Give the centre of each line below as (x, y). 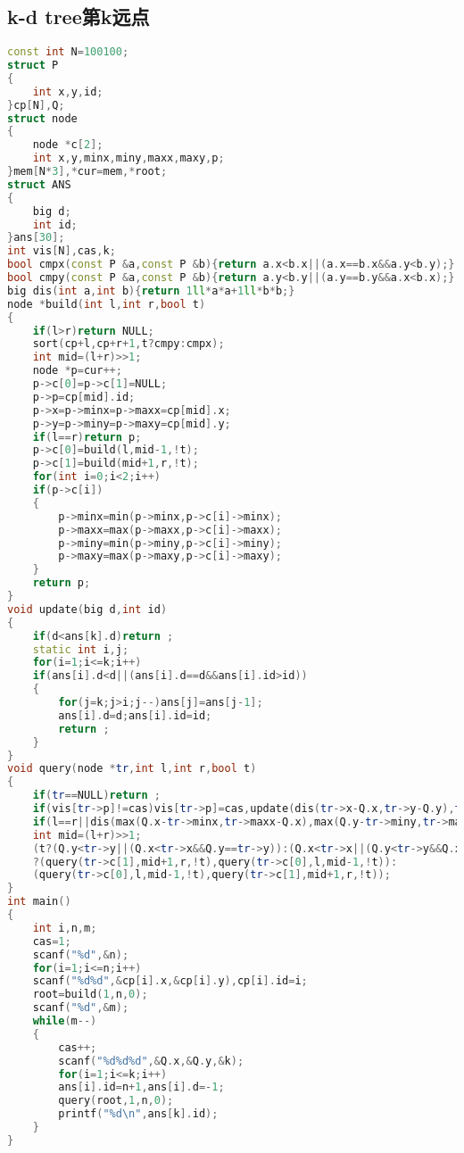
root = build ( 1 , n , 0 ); (90, 995)
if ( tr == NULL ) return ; (96, 796)
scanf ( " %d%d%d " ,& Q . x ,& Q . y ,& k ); (151, 1061)
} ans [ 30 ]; (36, 238)
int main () (39, 902)
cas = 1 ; (52, 941)
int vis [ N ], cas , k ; (62, 251)
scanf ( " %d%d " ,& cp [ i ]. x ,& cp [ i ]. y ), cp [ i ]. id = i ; (170, 981)
